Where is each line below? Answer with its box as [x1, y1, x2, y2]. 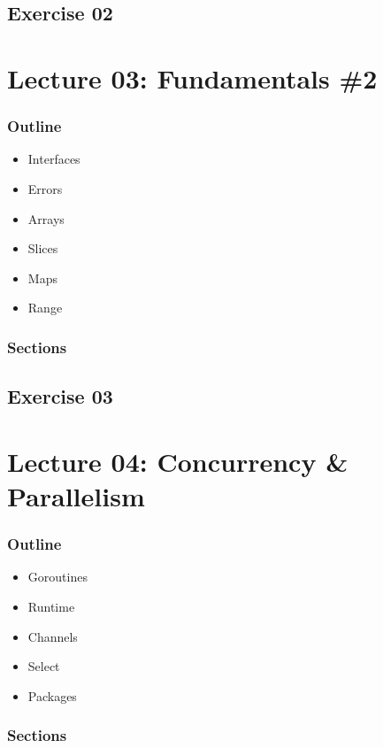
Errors [27, 179, 63, 197]
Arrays [27, 209, 65, 227]
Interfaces [27, 150, 80, 168]
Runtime [27, 597, 75, 615]
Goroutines [27, 567, 88, 586]
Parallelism [7, 477, 145, 513]
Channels [27, 627, 78, 645]
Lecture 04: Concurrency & [7, 443, 349, 479]
